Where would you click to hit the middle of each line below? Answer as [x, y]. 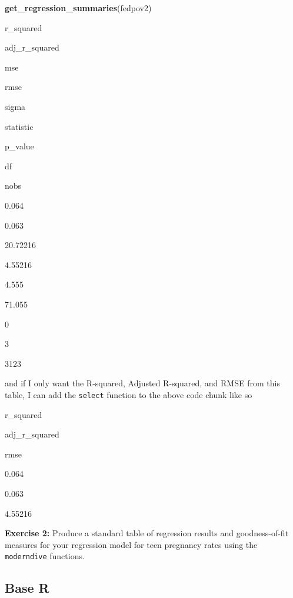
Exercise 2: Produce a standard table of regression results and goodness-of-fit [147, 533]
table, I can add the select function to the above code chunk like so [129, 394]
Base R [27, 588]
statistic [19, 126]
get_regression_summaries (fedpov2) [78, 8]
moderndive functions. [45, 556]
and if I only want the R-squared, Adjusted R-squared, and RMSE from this [142, 383]
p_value [19, 146]
